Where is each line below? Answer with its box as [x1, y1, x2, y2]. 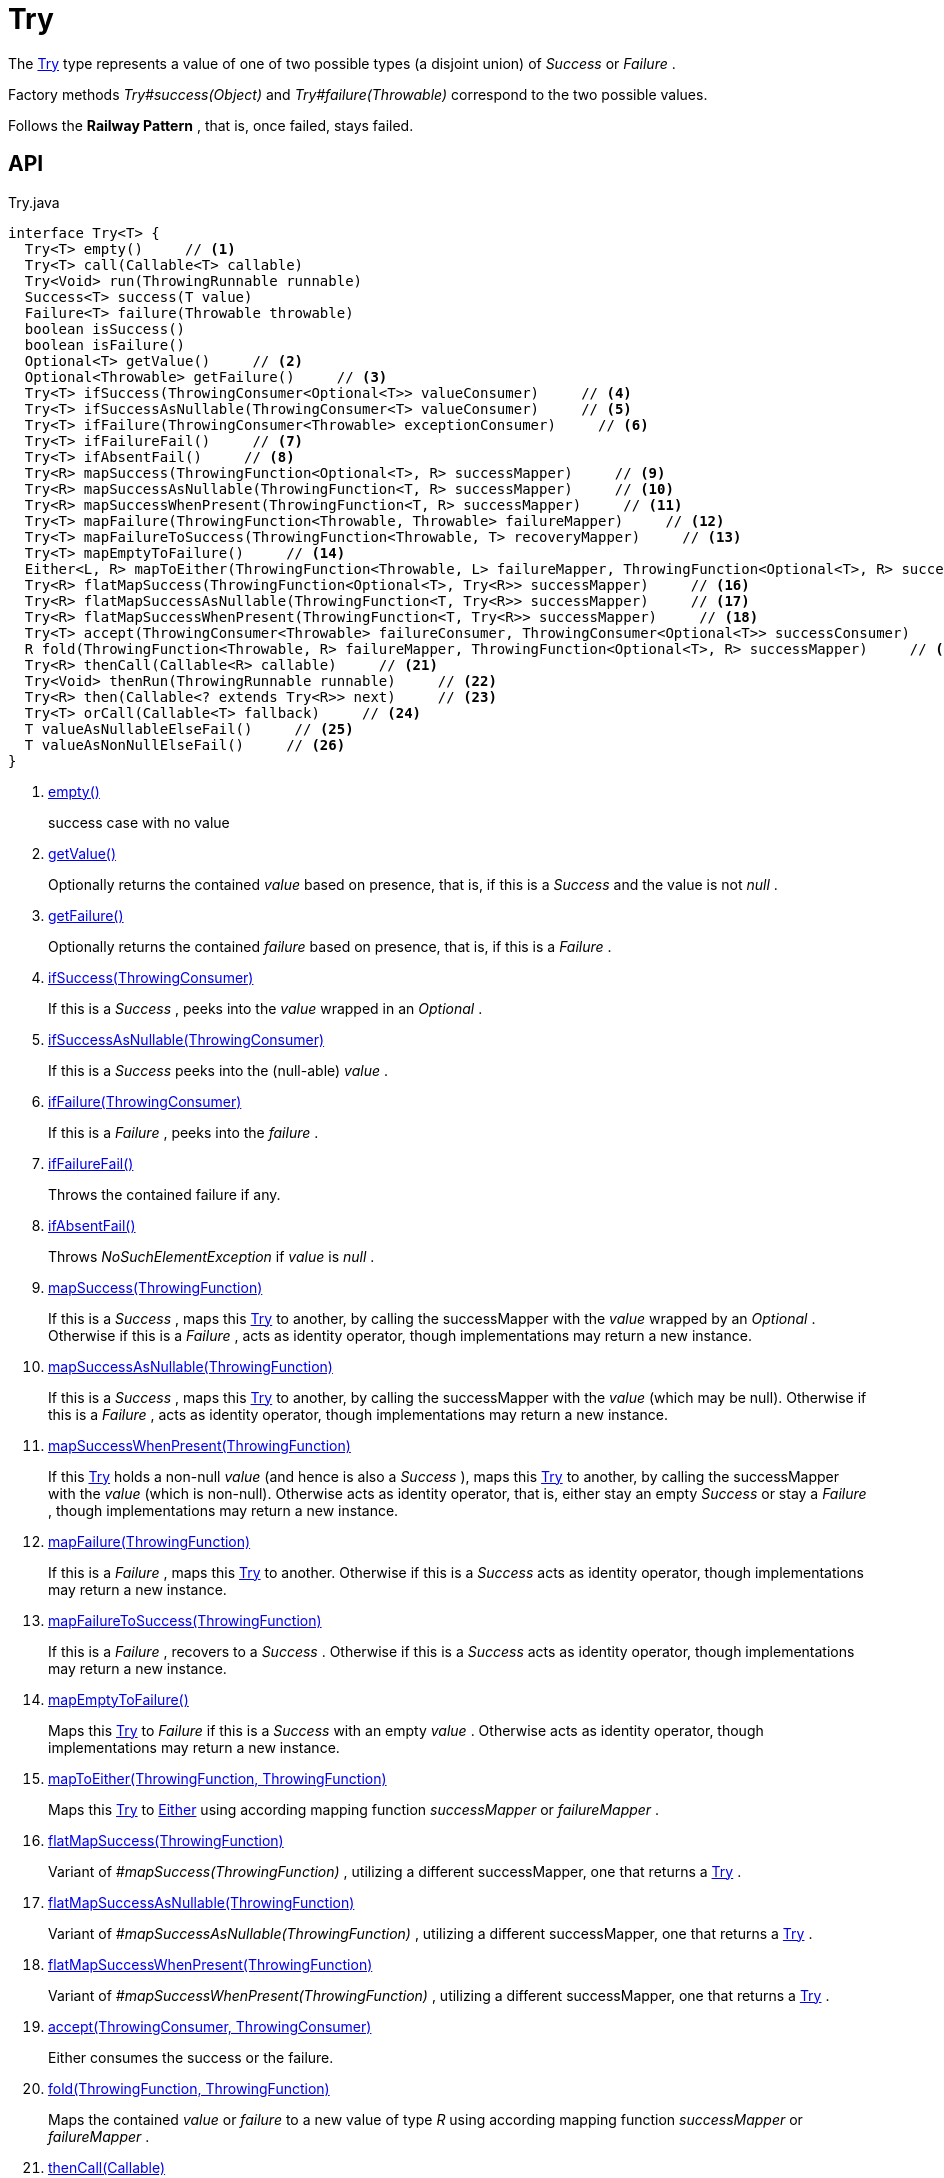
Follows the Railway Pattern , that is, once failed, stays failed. [8, 116, 414, 134]
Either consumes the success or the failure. [48, 2048, 334, 2066]
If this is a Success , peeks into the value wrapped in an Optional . [48, 999, 483, 1017]
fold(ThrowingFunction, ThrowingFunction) [48, 2079, 330, 2097]
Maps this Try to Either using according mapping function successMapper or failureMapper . [48, 1800, 660, 1818]
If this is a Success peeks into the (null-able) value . [48, 1061, 388, 1079]
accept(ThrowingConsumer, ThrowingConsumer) [48, 2017, 372, 2035]
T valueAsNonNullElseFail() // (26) [24, 736, 346, 753]
